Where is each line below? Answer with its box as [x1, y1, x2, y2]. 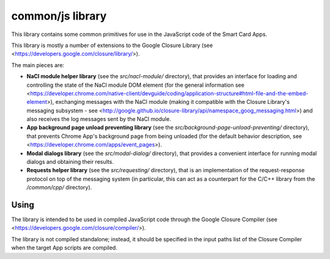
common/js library [11, 9, 107, 23]
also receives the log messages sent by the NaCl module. [26, 115, 171, 123]
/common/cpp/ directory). [26, 184, 92, 191]
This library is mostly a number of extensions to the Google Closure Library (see [11, 42, 213, 49]
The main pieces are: [11, 61, 64, 68]
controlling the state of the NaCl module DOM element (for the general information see [26, 81, 244, 89]
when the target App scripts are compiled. [11, 244, 117, 252]
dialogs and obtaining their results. [26, 158, 114, 166]
